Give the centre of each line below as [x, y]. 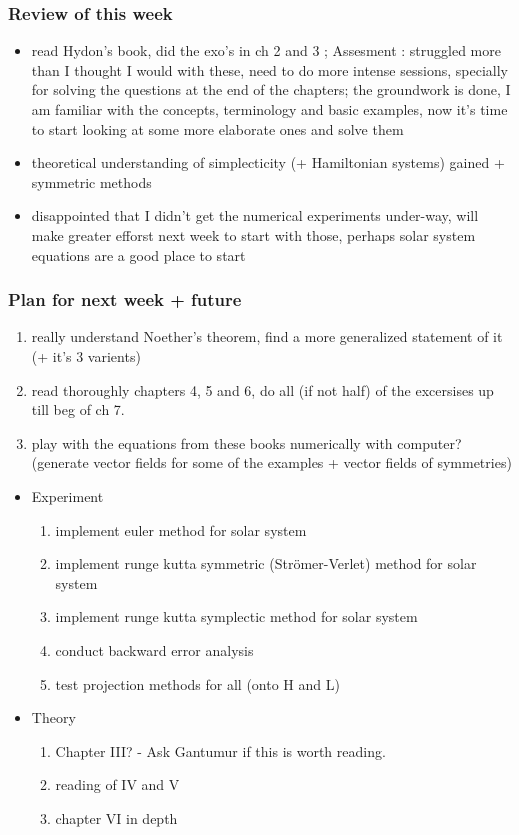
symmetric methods [91, 181]
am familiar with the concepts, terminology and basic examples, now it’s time [269, 109]
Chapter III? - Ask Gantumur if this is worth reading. [220, 750]
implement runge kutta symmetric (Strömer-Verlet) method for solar [266, 563]
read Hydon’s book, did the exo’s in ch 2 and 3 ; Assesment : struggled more [266, 50]
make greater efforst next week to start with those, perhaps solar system [253, 234]
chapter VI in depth [116, 817]
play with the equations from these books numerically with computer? [246, 442]
